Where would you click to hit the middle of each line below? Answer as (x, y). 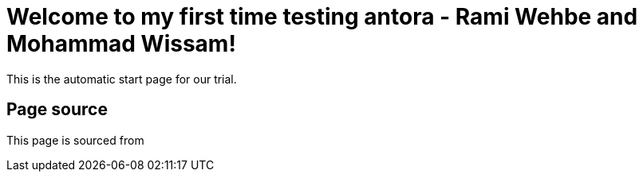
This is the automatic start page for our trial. (122, 79)
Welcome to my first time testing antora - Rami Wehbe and (322, 17)
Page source (57, 110)
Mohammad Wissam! (121, 44)
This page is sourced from (75, 140)
